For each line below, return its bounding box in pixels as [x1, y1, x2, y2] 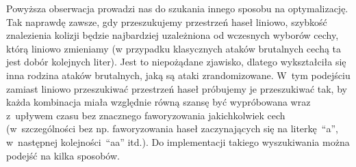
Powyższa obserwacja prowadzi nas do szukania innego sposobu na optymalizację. [6, 1, 348, 15]
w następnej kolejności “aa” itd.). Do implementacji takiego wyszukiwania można [6, 134, 350, 149]
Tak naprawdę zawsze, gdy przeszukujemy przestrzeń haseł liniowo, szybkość [6, 14, 327, 29]
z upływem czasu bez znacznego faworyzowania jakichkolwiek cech [6, 108, 285, 122]
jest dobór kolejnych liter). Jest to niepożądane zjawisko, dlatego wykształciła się [6, 55, 346, 69]
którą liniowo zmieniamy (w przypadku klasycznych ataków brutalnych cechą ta [6, 41, 342, 55]
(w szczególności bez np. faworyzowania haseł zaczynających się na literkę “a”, [6, 121, 338, 136]
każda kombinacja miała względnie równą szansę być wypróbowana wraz [6, 95, 311, 109]
